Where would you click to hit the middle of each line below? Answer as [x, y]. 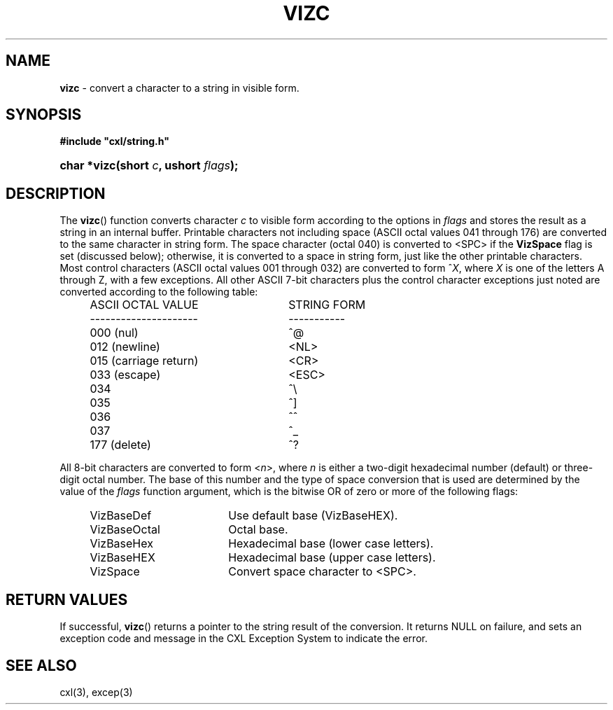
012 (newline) [125, 347]
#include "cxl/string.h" [114, 141]
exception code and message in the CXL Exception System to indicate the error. [244, 639]
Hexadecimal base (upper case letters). [332, 558]
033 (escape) [125, 375]
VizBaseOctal [125, 530]
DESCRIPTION [56, 193]
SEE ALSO [41, 665]
